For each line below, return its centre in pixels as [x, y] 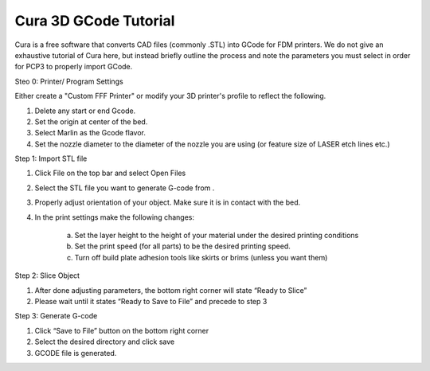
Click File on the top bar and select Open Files [110, 173]
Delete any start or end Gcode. [85, 111]
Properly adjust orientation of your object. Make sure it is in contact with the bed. [168, 202]
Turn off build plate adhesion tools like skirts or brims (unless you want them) [201, 257]
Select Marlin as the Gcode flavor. [90, 133]
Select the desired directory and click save [105, 342]
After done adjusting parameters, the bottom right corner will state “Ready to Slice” [171, 290]
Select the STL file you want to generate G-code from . [125, 188]
